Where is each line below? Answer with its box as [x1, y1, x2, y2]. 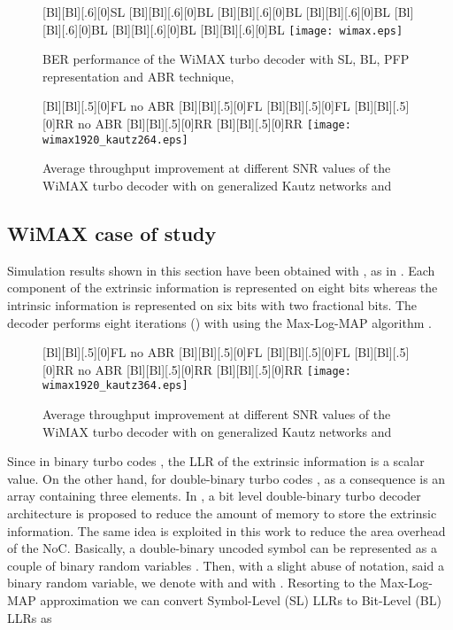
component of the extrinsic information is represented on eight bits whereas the [7, 278, 438, 297]
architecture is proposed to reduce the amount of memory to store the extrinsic [7, 503, 437, 522]
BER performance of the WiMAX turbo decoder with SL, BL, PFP [42, 50, 410, 68]
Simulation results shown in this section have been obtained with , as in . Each [7, 261, 435, 279]
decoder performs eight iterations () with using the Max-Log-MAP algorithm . [7, 313, 432, 331]
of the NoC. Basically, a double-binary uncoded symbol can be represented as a [7, 539, 437, 557]
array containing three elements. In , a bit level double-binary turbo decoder [7, 486, 421, 505]
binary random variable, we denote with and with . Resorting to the [7, 573, 376, 592]
